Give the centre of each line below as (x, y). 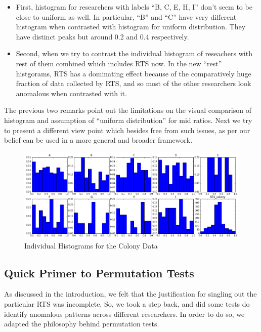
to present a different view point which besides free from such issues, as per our (127, 130)
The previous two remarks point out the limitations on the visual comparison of (128, 110)
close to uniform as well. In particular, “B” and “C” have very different (126, 16)
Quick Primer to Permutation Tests (99, 273)
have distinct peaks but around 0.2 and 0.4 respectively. (102, 36)
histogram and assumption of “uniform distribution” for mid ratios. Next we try (128, 120)
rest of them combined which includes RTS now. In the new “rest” (119, 63)
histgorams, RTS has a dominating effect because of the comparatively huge (134, 73)
